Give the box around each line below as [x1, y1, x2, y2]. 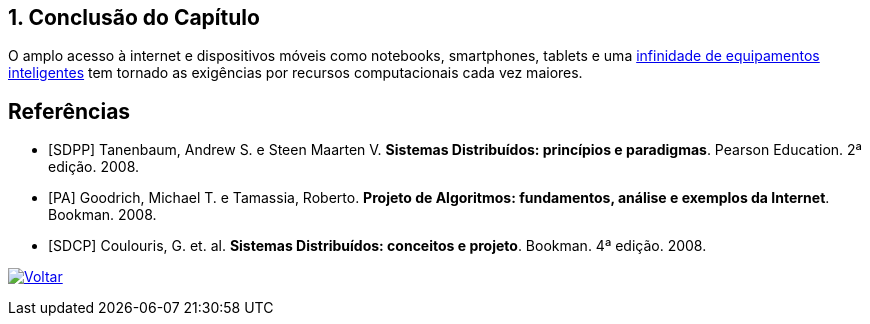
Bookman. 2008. [48, 206, 157, 224]
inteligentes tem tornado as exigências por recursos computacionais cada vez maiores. [8, 64, 583, 82]
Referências [8, 98, 131, 124]
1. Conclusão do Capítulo [8, 5, 260, 30]
